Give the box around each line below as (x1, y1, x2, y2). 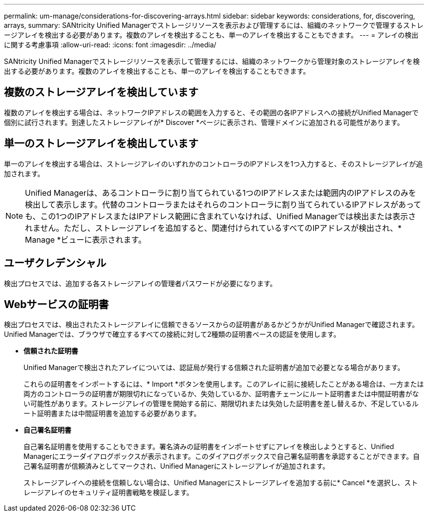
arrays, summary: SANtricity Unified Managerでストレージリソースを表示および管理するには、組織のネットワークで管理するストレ (4, 21, 424, 29)
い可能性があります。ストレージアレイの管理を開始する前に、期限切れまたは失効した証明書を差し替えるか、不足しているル (23, 399, 419, 408)
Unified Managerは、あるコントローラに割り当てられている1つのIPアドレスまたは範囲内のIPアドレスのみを (25, 187, 416, 198)
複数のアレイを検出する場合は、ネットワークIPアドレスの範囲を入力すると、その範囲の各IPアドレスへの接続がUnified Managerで (4, 108, 419, 117)
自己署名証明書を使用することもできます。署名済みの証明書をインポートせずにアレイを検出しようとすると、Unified (23, 442, 394, 451)
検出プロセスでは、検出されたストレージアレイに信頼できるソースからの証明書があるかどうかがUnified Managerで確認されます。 (4, 320, 419, 329)
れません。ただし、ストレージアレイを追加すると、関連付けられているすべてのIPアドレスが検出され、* (25, 223, 402, 233)
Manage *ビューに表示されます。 (25, 234, 146, 245)
